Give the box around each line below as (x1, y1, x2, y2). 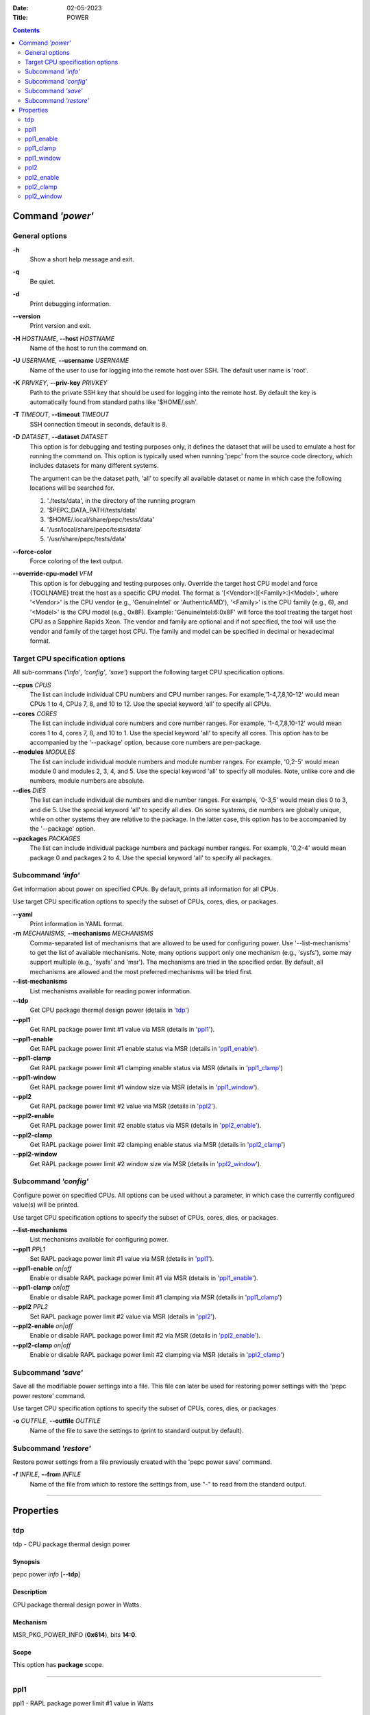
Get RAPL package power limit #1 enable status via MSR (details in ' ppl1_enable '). (29, 1044, 260, 1052)
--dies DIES (12, 786, 47, 794)
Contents (12, 26, 40, 34)
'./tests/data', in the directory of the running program (47, 496, 195, 504)
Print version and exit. (29, 322, 92, 330)
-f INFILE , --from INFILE (12, 1470, 82, 1478)
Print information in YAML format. (29, 919, 125, 927)
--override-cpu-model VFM (12, 569, 92, 578)
